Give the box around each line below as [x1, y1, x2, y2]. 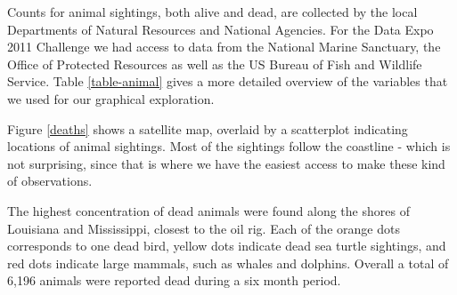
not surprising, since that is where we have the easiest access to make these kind [7, 154, 445, 172]
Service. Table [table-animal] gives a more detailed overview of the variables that [7, 72, 448, 91]
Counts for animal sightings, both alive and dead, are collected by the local [7, 3, 418, 20]
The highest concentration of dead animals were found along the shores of [7, 201, 410, 219]
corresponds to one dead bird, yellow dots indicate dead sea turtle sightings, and [7, 236, 446, 255]
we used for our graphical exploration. [7, 89, 215, 108]
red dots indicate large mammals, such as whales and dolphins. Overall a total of [7, 253, 449, 272]
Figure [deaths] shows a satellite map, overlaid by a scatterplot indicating [7, 119, 408, 138]
